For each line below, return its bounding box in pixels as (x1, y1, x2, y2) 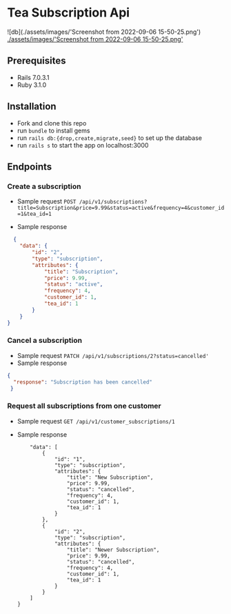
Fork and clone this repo (17, 119, 87, 127)
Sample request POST (17, 197, 77, 206)
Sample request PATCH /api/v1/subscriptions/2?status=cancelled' (17, 351, 209, 359)
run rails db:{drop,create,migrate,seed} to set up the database (17, 133, 202, 142)
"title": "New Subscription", (66, 474, 154, 481)
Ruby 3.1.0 (17, 81, 47, 89)
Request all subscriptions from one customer (7, 402, 162, 411)
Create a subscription (7, 181, 81, 191)
